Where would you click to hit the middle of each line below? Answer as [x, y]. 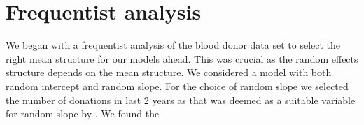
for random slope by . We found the [83, 113]
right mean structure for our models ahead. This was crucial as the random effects [182, 58]
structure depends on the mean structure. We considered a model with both [169, 72]
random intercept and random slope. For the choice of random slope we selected [177, 86]
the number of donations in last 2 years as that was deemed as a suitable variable [181, 100]
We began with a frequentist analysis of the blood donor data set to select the [173, 45]
